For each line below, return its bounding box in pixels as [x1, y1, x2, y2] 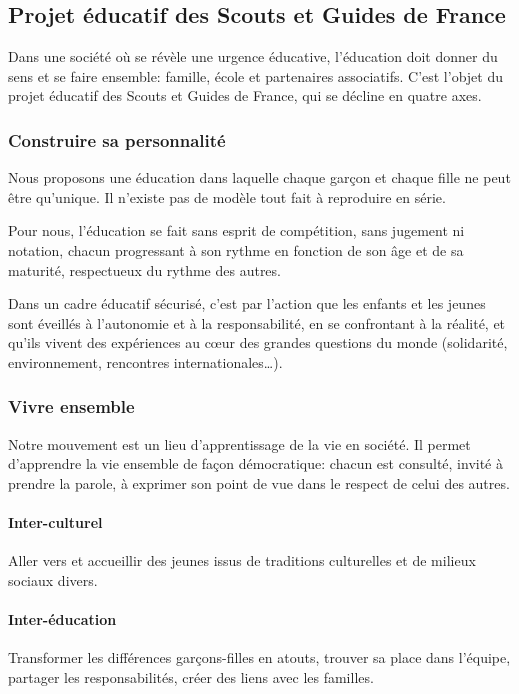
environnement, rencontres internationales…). [8, 351, 283, 372]
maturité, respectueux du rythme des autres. [8, 259, 281, 280]
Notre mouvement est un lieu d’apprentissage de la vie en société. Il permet [8, 433, 471, 454]
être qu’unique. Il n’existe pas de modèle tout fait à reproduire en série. [8, 186, 446, 207]
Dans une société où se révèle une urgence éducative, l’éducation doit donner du [8, 46, 498, 67]
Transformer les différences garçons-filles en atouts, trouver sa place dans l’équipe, [8, 647, 511, 668]
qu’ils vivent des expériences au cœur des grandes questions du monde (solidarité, [8, 332, 508, 353]
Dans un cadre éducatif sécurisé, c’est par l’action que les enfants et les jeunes [8, 293, 486, 314]
